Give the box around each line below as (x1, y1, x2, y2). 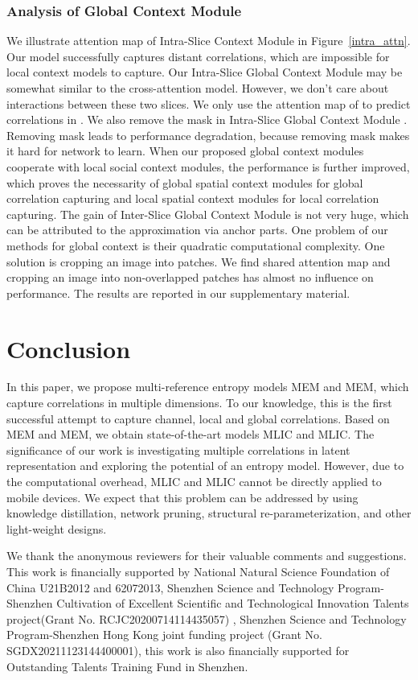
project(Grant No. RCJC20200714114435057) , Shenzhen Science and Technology (6, 610, 407, 627)
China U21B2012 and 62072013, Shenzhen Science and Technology (6, 579, 334, 596)
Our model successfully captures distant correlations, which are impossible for (6, 47, 390, 64)
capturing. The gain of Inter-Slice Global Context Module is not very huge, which (6, 205, 409, 222)
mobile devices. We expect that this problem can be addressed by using (6, 488, 359, 505)
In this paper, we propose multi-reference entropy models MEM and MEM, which (6, 378, 409, 395)
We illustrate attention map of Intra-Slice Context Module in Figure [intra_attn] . (6, 32, 411, 49)
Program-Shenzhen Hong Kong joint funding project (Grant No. (6, 626, 322, 643)
